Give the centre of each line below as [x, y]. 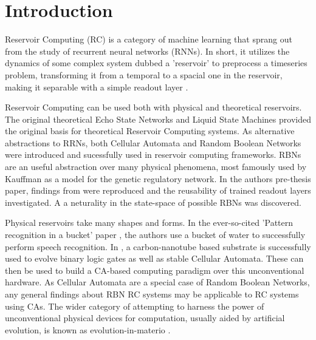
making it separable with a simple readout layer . [97, 87]
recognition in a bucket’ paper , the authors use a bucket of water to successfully [155, 235]
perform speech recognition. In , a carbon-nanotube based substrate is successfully [158, 246]
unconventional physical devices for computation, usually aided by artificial [145, 318]
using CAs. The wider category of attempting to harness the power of [135, 306]
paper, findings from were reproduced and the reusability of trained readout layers [158, 190]
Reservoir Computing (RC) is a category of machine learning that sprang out [149, 39]
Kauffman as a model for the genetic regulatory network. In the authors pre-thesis [158, 178]
